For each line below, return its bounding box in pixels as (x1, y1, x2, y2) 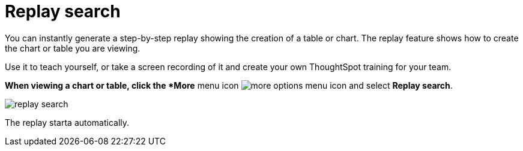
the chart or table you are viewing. (5, 43, 141, 53)
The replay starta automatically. (5, 117, 130, 128)
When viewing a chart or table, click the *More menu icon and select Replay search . (5, 80, 453, 90)
